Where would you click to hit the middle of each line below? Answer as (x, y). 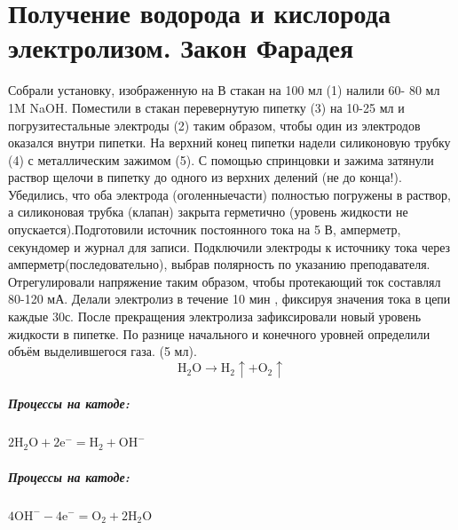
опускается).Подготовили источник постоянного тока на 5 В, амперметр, (205, 229)
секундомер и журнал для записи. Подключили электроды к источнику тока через (229, 246)
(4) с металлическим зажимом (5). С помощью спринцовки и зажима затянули (221, 159)
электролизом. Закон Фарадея (181, 47)
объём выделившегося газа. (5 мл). (103, 351)
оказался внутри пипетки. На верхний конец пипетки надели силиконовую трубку (229, 142)
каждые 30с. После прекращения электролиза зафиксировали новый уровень (215, 316)
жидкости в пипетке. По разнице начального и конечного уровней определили (219, 333)
